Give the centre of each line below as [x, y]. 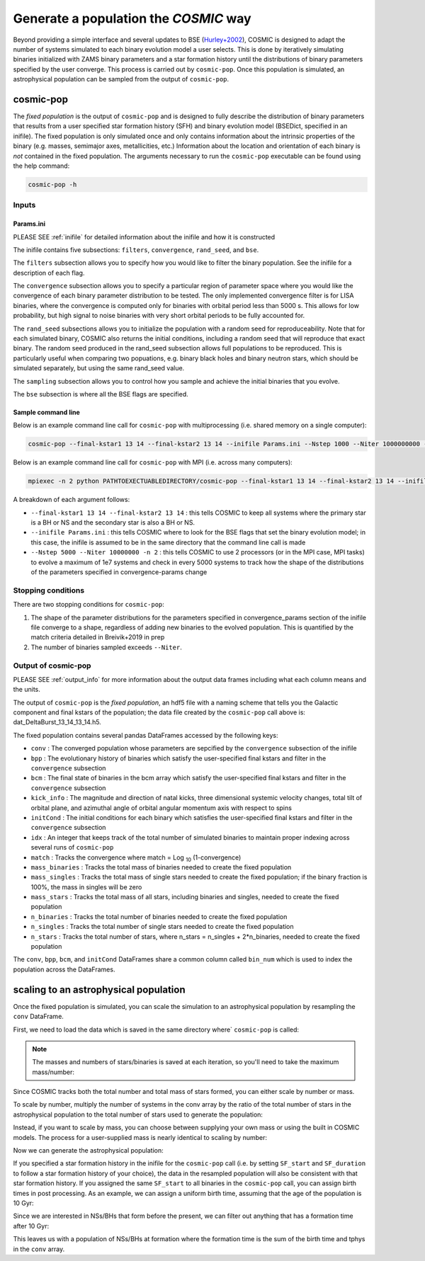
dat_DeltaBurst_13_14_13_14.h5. [57, 722]
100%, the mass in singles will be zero [86, 887]
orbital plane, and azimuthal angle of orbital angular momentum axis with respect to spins [161, 808]
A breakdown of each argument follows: [72, 500]
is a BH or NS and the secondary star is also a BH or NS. [113, 523]
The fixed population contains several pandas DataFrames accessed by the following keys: [146, 735]
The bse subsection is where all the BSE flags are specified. [101, 394]
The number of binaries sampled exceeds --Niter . [106, 647]
